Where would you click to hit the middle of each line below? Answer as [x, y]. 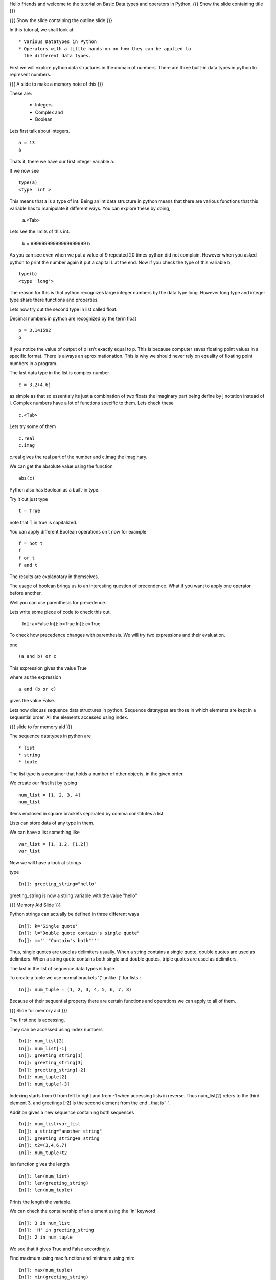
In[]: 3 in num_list [44, 1223]
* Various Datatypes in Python [58, 41]
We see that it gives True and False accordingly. [60, 1249]
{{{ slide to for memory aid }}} [41, 727]
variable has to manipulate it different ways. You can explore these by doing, [90, 208]
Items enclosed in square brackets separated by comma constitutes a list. [87, 814]
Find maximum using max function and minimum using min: [72, 1258]
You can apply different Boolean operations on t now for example [78, 532]
